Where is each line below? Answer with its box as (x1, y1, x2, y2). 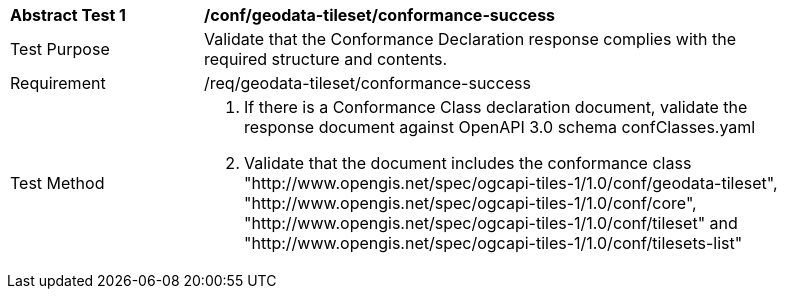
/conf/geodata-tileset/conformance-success (204, 5, 556, 25)
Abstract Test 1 (10, 5, 126, 25)
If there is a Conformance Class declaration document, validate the (244, 97, 748, 117)
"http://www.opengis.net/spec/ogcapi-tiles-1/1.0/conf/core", (244, 193, 697, 213)
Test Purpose (10, 39, 110, 59)
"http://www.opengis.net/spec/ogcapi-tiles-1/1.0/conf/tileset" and (244, 213, 738, 233)
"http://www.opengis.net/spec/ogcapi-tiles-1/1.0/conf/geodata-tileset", (244, 173, 778, 193)
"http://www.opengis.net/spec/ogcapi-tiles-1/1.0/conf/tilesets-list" (244, 233, 743, 253)
